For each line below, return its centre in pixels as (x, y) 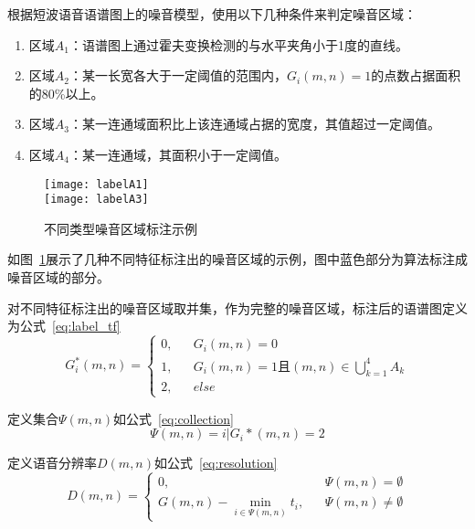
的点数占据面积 (416, 75)
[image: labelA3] (96, 200)
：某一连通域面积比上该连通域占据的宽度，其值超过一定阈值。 (254, 124)
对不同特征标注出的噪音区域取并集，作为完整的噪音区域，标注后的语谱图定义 (237, 307)
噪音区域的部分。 (58, 277)
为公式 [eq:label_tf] (64, 326)
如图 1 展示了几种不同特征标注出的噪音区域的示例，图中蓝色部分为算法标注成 (237, 259)
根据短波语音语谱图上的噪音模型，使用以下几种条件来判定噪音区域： (212, 14)
